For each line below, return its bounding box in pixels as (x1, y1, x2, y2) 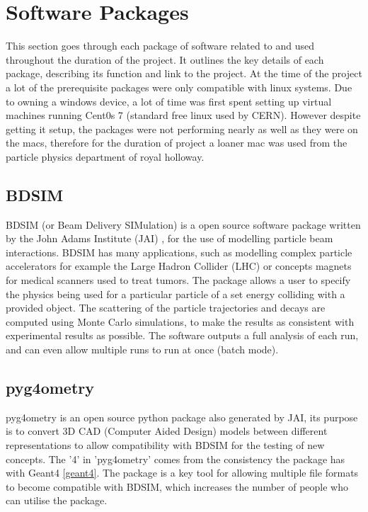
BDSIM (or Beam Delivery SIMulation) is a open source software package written (6, 217, 361, 232)
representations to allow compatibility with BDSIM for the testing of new (6, 438, 325, 452)
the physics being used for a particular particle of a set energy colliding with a (6, 286, 345, 301)
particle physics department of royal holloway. (6, 149, 205, 164)
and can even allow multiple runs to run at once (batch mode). (6, 342, 279, 357)
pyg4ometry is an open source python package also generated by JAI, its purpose (6, 409, 358, 424)
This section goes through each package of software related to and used (6, 38, 315, 53)
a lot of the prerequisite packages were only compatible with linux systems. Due (6, 79, 352, 94)
